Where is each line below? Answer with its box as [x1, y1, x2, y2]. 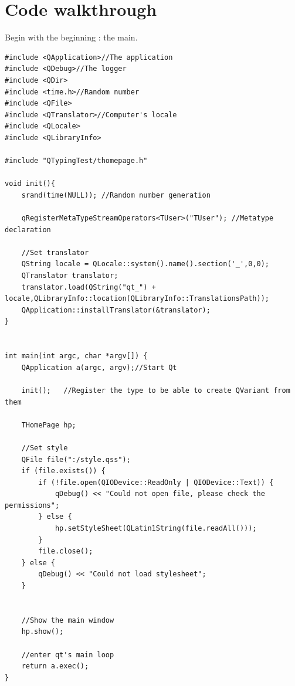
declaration [5, 225, 51, 234]
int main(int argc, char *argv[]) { [5, 352, 148, 361]
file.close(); [38, 547, 93, 556]
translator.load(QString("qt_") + [21, 283, 156, 291]
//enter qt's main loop [21, 650, 114, 659]
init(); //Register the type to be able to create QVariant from [21, 386, 290, 395]
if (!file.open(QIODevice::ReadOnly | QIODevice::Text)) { [38, 478, 274, 487]
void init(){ [5, 179, 55, 188]
